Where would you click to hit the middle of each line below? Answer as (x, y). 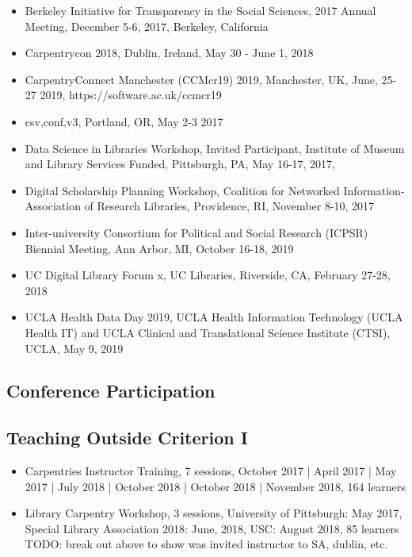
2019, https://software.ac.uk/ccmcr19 (131, 95)
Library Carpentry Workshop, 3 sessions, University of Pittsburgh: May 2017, (214, 513)
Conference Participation (111, 391)
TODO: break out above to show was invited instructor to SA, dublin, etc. (206, 544)
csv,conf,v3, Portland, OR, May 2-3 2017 (124, 121)
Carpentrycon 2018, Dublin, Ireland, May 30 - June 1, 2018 (169, 53)
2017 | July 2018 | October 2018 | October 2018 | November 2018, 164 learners (215, 486)
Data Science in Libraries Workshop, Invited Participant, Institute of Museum (215, 148)
